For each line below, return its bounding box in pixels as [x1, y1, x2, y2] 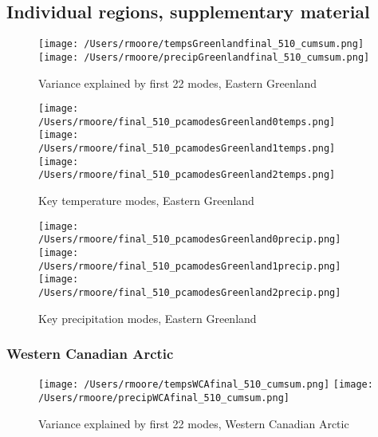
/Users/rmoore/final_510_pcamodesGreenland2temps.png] [38, 169, 336, 181]
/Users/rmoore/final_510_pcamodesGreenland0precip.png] [38, 234, 341, 246]
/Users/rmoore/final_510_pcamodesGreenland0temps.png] [38, 116, 336, 128]
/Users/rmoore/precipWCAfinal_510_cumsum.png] [38, 392, 289, 404]
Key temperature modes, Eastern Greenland [38, 192, 254, 209]
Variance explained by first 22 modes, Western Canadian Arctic [38, 415, 349, 431]
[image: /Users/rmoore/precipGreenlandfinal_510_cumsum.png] [38, 51, 370, 63]
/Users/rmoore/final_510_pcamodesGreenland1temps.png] [38, 143, 336, 155]
